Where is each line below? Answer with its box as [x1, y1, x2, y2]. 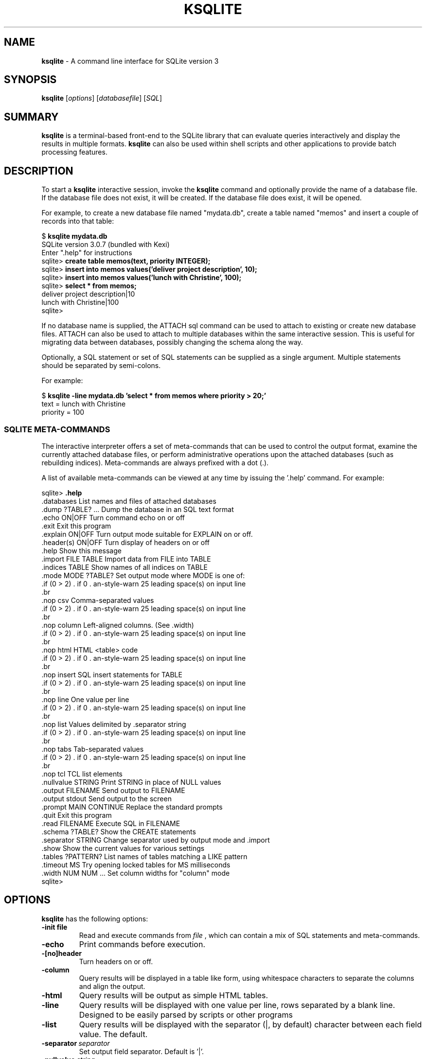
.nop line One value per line [41, 695, 129, 704]
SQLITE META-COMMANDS [4, 424, 110, 434]
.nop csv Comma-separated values [41, 596, 154, 604]
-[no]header [41, 949, 82, 957]
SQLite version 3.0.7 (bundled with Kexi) [41, 240, 170, 249]
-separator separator [41, 1039, 110, 1047]
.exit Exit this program [41, 521, 111, 530]
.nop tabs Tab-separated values [41, 744, 144, 753]
